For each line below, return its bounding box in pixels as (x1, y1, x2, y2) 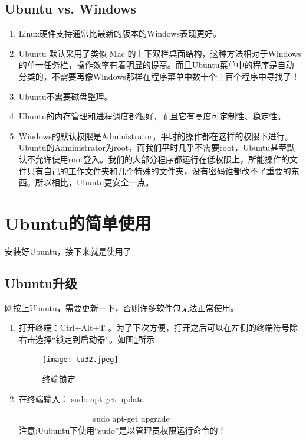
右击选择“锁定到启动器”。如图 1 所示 (18, 333, 155, 345)
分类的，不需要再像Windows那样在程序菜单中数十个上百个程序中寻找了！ (18, 70, 300, 82)
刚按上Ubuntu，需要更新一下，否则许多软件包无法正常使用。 (5, 301, 239, 314)
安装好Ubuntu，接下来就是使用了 (5, 245, 131, 257)
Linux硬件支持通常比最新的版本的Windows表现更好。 (18, 27, 222, 40)
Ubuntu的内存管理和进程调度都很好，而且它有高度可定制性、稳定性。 (18, 110, 286, 122)
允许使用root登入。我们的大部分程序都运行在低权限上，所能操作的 (35, 152, 290, 165)
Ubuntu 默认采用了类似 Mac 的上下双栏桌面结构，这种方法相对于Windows (18, 47, 301, 59)
